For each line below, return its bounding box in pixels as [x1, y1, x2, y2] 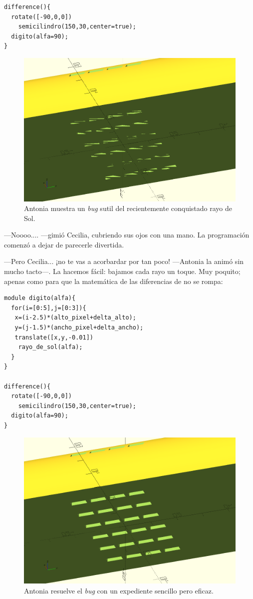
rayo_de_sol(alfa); [18, 343, 83, 351]
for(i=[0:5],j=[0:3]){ [11, 304, 86, 311]
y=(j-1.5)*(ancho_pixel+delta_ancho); [14, 324, 144, 331]
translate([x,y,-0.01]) [14, 333, 93, 341]
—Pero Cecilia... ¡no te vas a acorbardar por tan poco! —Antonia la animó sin [4, 256, 244, 266]
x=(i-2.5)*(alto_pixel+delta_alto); [14, 314, 136, 321]
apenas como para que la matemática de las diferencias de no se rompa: [4, 275, 223, 286]
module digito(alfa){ [4, 294, 76, 302]
